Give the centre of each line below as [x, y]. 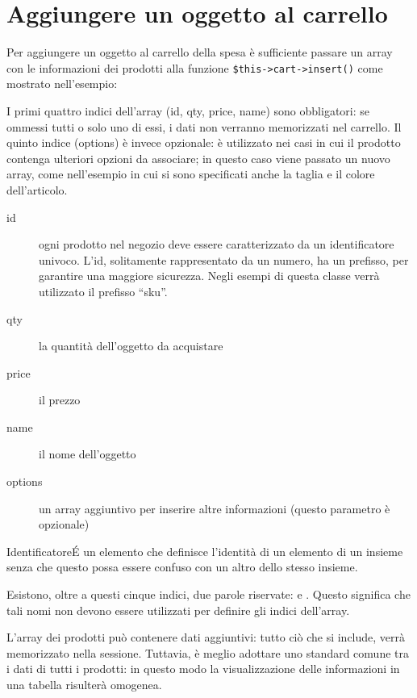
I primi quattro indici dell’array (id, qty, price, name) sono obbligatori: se [188, 110]
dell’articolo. [37, 189]
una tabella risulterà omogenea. [84, 684]
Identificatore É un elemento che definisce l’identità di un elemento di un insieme [205, 551]
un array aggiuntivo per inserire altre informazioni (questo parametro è [215, 508]
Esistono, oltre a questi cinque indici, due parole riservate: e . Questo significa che [208, 594]
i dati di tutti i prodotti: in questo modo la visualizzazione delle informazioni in [203, 669]
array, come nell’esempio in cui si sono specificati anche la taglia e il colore [191, 174]
